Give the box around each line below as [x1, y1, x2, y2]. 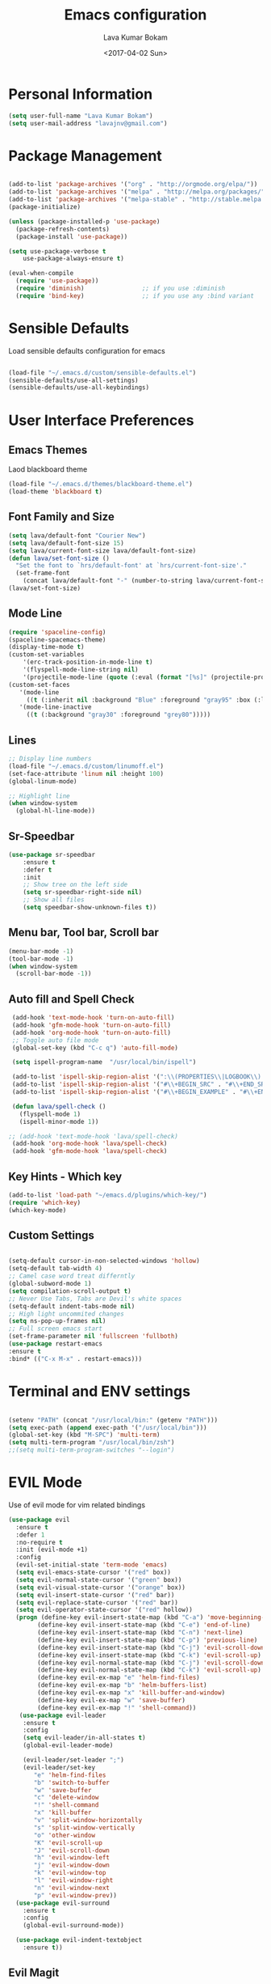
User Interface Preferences [8, 411, 194, 430]
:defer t [23, 866, 52, 874]
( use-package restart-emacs [8, 1340, 103, 1348]
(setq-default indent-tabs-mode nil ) [8, 1302, 135, 1310]
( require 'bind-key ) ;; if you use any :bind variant [15, 291, 254, 300]
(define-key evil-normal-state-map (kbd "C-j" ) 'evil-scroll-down [37, 1659, 265, 1667]
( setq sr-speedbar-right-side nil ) [23, 888, 143, 897]
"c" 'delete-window [33, 1794, 99, 1802]
